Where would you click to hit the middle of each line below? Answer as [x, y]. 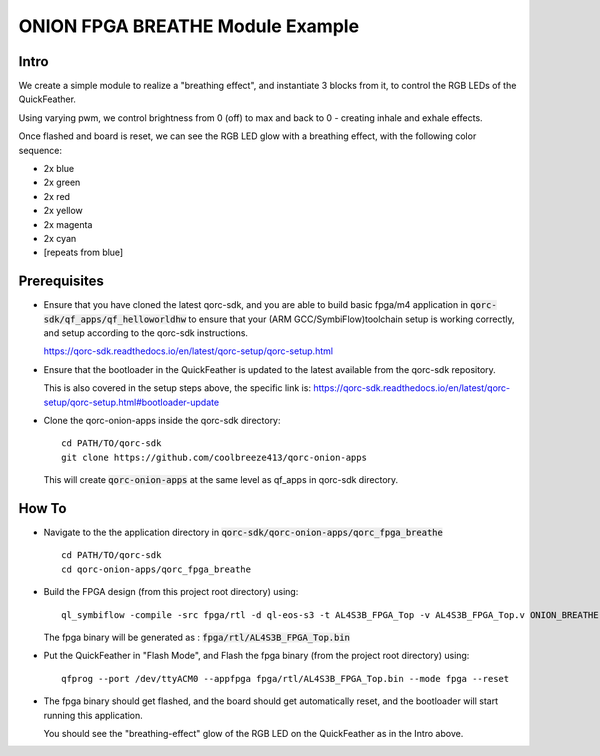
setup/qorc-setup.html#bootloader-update [131, 402]
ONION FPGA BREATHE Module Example [189, 26]
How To [42, 508]
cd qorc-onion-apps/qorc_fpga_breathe [156, 569]
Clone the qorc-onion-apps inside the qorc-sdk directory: [162, 420]
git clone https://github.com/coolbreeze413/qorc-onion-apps [214, 457]
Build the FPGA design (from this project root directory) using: [171, 592]
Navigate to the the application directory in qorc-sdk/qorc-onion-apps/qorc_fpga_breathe [243, 532]
